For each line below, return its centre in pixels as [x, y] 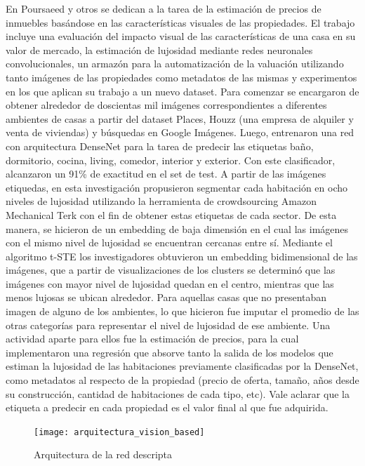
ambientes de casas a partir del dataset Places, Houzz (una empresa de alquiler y [180, 118]
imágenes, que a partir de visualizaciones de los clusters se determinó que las [171, 270]
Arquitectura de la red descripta [103, 454]
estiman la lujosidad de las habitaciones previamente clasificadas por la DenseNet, [182, 366]
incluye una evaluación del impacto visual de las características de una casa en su [181, 36]
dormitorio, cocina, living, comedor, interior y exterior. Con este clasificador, [171, 160]
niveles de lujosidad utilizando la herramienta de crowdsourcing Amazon [161, 201]
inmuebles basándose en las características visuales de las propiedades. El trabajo [180, 22]
